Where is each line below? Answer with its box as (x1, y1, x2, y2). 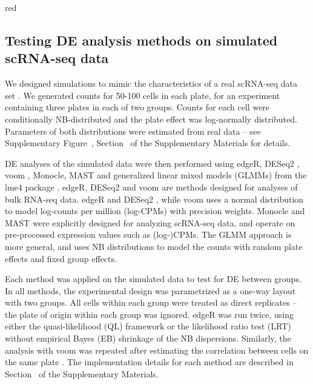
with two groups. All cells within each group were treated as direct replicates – (5, 296, 297, 309)
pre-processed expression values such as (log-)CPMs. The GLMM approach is (5, 228, 292, 241)
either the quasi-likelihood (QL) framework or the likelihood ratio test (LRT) (5, 320, 291, 332)
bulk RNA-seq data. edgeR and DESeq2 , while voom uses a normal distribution (5, 192, 304, 205)
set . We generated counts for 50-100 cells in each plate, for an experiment (5, 89, 280, 101)
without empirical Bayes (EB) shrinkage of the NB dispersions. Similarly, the (5, 332, 291, 345)
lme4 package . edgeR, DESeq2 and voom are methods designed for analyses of (5, 180, 298, 193)
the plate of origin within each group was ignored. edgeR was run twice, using (5, 308, 294, 320)
